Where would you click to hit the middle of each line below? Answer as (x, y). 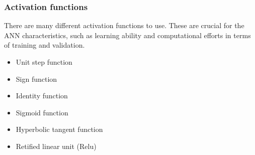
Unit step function (44, 62)
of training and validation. (45, 45)
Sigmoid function (42, 112)
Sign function (36, 79)
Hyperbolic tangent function (59, 129)
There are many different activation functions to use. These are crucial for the (124, 25)
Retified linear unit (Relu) (56, 146)
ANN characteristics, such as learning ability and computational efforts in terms (127, 35)
